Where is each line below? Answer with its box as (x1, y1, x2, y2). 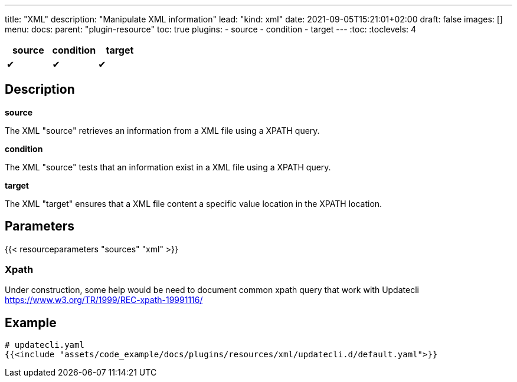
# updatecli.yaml (5, 340, 84, 350)
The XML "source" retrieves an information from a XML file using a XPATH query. (5, 125, 320, 136)
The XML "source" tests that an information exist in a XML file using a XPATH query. (5, 162, 331, 172)
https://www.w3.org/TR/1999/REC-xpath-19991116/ (5, 295, 203, 305)
